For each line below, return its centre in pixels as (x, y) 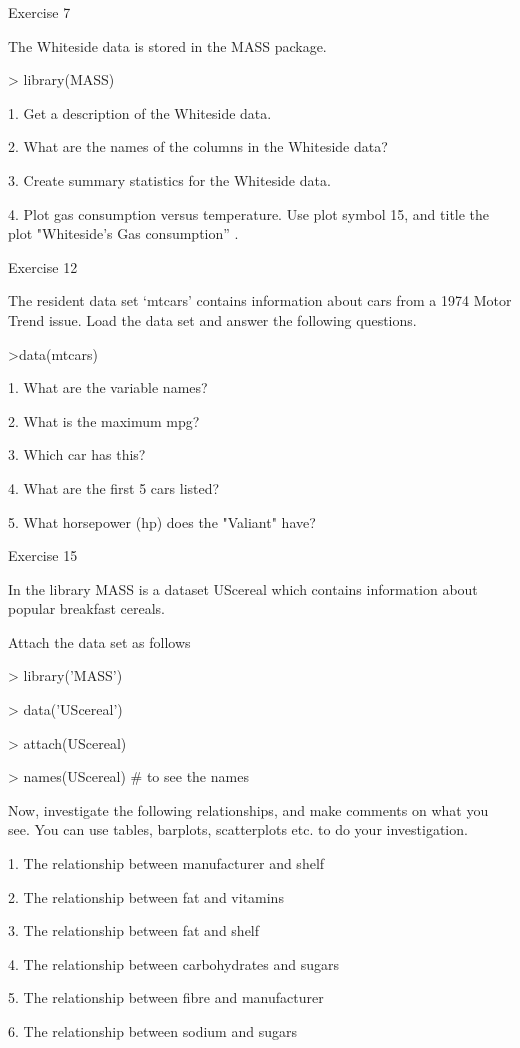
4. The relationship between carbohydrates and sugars (174, 963)
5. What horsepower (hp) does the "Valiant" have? (162, 521)
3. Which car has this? (77, 454)
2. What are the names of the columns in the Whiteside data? (198, 146)
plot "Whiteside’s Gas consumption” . (123, 233)
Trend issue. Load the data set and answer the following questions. (212, 319)
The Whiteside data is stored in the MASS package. (167, 45)
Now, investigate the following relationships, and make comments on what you (248, 809)
